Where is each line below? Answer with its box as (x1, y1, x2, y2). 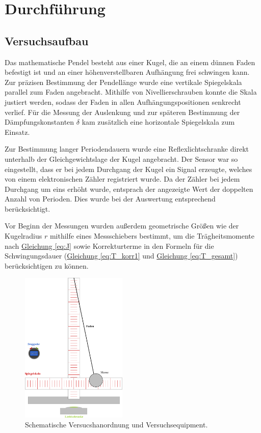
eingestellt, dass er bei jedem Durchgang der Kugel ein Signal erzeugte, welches (5, 163, 252, 174)
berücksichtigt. (5, 203, 50, 214)
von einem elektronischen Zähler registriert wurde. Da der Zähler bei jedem (5, 174, 240, 184)
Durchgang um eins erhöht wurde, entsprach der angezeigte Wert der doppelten (5, 183, 253, 194)
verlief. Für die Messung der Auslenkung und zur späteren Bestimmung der (5, 106, 240, 117)
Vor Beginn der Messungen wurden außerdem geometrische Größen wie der (5, 220, 239, 231)
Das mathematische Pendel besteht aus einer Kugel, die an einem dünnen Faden (5, 56, 255, 67)
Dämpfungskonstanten (5, 117, 74, 127)
